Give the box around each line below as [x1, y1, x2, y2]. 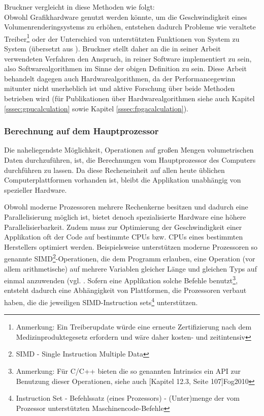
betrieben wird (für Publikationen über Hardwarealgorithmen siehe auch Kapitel [4, 93, 255, 103]
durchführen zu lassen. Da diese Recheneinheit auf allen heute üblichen [4, 164, 225, 175]
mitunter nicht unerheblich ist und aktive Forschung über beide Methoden [4, 83, 235, 94]
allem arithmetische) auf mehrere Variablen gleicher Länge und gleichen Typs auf [4, 263, 257, 274]
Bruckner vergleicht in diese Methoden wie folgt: [4, 2, 155, 12]
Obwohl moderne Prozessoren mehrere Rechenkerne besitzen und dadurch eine [4, 201, 248, 212]
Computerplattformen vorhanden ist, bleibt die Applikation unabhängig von [4, 174, 241, 185]
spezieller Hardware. [4, 184, 67, 195]
